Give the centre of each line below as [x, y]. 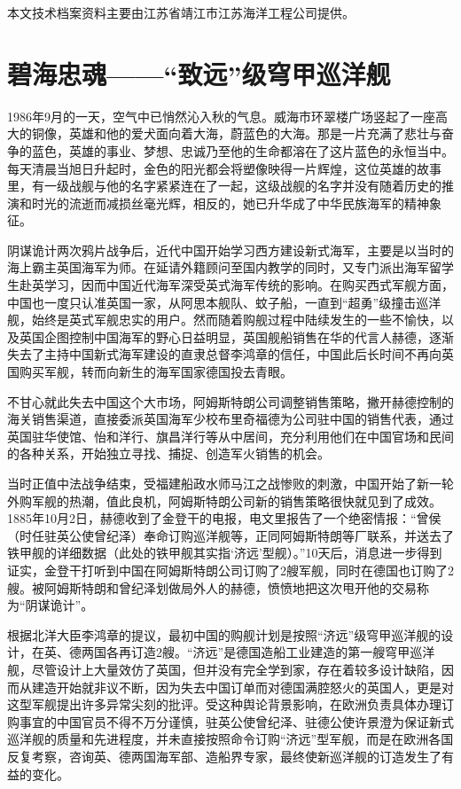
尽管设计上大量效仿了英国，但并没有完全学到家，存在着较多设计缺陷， [236, 669]
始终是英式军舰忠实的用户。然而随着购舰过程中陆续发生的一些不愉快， [236, 320]
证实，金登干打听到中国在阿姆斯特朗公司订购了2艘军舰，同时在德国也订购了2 [230, 570]
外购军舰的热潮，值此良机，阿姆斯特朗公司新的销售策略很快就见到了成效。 [224, 500]
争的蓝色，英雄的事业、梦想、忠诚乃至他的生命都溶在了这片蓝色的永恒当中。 [230, 150]
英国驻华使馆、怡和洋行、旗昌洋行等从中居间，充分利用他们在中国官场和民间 [230, 436]
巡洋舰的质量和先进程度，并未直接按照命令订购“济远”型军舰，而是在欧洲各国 [230, 739]
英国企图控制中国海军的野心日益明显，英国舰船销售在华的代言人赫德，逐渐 [236, 336]
